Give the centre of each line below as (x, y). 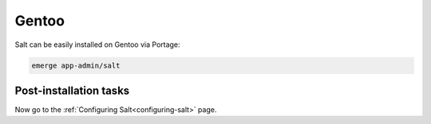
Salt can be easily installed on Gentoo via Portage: (97, 45)
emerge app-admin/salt (76, 65)
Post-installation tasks (72, 90)
